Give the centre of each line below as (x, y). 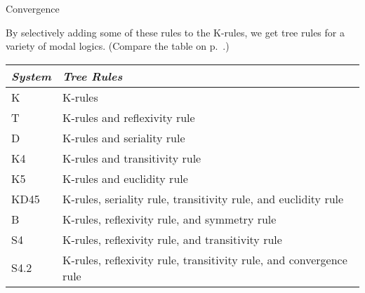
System (31, 76)
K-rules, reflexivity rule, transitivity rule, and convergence (205, 259)
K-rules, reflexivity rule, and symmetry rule (169, 219)
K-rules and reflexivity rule (128, 117)
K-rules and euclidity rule (125, 178)
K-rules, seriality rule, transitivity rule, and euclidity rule (203, 198)
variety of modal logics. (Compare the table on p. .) (118, 46)
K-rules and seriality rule (124, 137)
